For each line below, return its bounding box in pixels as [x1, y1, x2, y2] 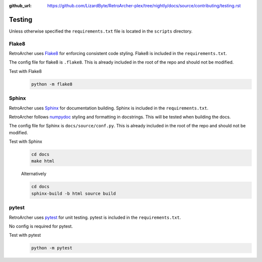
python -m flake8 [31, 81, 73, 87]
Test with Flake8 [9, 68, 42, 74]
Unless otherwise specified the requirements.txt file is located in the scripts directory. [9, 28, 193, 34]
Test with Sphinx [9, 139, 42, 144]
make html [31, 158, 55, 164]
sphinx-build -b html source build [31, 191, 116, 196]
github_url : [9, 3, 32, 8]
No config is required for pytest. [9, 223, 73, 229]
